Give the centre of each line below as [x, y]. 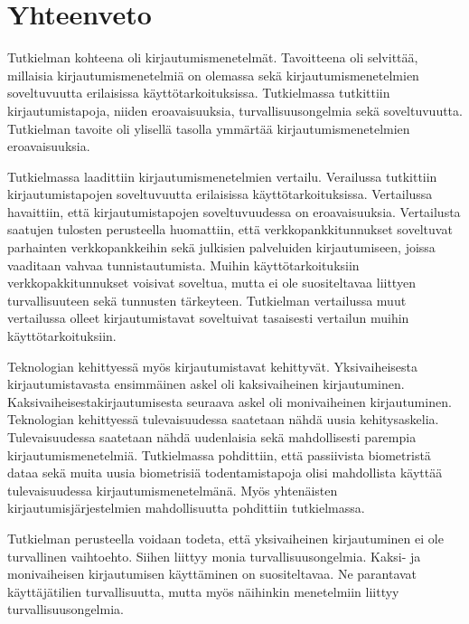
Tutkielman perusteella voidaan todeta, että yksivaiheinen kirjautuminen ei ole [225, 538]
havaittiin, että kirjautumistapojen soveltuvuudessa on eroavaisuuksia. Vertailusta [234, 211]
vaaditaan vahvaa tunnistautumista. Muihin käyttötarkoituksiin [183, 265]
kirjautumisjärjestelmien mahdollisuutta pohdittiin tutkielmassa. [186, 508]
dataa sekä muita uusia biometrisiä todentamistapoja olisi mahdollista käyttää [225, 473]
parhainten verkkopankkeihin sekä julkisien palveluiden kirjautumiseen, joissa [221, 247]
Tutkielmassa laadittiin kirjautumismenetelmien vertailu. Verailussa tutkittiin [222, 176]
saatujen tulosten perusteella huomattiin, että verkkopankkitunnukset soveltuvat [230, 229]
